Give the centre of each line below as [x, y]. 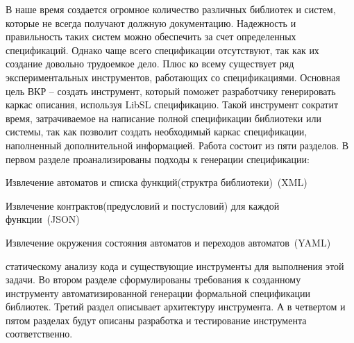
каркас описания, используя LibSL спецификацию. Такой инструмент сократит [172, 104]
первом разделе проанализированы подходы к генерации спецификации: [158, 159]
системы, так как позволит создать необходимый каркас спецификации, [157, 132]
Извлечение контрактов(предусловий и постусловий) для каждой [143, 205]
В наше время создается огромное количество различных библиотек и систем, [171, 9]
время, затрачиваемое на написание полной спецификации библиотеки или [163, 118]
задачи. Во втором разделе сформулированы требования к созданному [153, 279]
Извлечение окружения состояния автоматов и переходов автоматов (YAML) [168, 242]
